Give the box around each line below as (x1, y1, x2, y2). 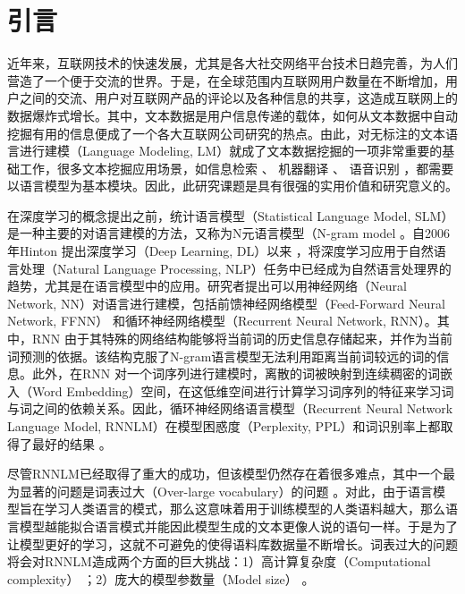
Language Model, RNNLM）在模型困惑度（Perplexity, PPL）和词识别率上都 (7, 417, 441, 435)
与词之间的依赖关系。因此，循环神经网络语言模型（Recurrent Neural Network (7, 399, 453, 418)
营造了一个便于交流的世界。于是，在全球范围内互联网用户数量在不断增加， (7, 71, 445, 89)
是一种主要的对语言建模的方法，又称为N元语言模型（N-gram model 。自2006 (7, 224, 451, 242)
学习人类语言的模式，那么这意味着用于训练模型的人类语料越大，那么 (44, 499, 445, 518)
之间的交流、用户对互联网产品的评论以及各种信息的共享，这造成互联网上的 (19, 89, 458, 107)
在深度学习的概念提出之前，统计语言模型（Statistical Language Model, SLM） (7, 206, 454, 225)
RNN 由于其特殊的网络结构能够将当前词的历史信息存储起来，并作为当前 (31, 329, 452, 348)
